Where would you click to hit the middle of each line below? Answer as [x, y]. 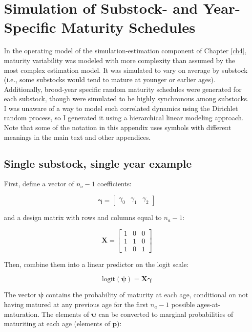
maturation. [22, 314]
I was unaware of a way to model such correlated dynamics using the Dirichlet [121, 108]
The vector [20, 295]
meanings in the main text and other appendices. [77, 137]
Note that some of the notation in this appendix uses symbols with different [118, 127]
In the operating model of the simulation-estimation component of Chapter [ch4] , [125, 51]
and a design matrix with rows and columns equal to [83, 217]
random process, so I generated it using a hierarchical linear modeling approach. [124, 118]
